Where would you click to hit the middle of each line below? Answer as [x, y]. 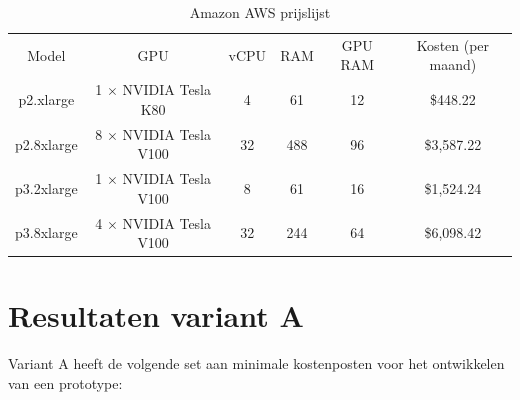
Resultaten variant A [156, 315]
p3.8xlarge [46, 232]
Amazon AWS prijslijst [260, 12]
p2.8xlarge [46, 143]
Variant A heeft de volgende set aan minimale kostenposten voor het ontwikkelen [256, 363]
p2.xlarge [46, 99]
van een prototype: [65, 383]
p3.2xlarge [46, 187]
